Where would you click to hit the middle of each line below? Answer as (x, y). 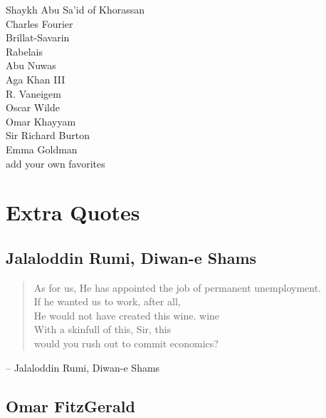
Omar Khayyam (41, 121)
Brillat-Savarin (38, 37)
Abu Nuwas (31, 65)
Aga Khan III (36, 79)
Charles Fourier (40, 23)
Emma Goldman (42, 149)
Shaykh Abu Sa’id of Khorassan (75, 9)
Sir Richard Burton (48, 135)
